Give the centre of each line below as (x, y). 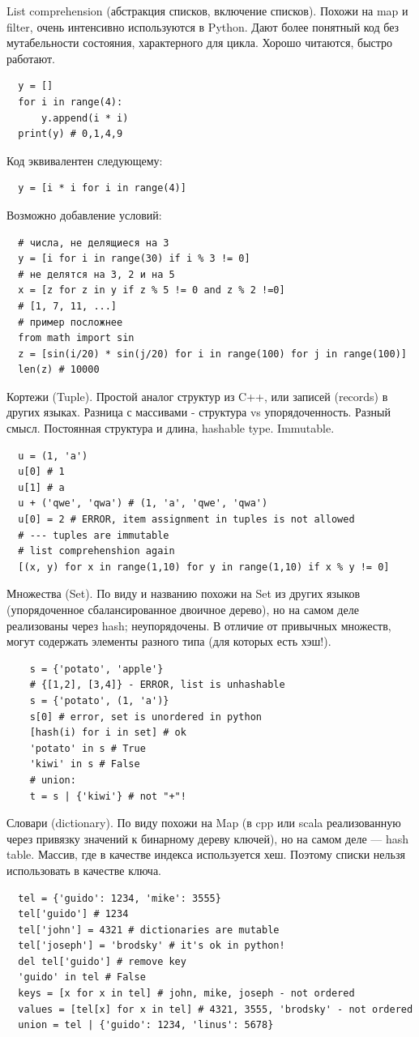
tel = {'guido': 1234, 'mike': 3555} (120, 898)
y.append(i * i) (85, 118)
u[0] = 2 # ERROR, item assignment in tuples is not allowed (186, 520)
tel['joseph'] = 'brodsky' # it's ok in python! (152, 946)
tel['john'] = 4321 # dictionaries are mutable (149, 930)
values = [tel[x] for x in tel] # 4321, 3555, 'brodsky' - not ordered (216, 1009)
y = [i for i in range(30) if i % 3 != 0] (134, 259)
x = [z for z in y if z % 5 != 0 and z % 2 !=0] (152, 290)
